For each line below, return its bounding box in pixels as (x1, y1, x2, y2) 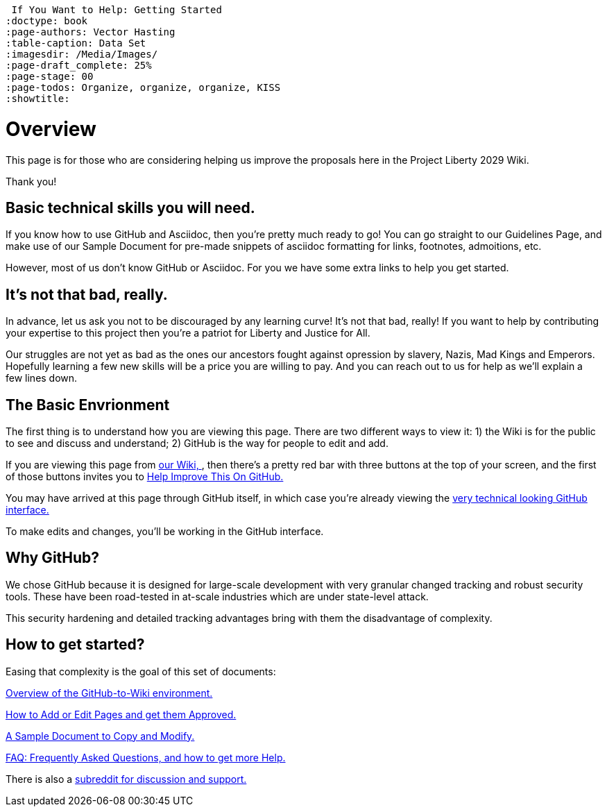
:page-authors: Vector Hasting (6, 26, 176, 37)
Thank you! (6, 175, 57, 187)
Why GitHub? (6, 549, 100, 567)
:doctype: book (6, 15, 88, 26)
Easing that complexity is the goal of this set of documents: (6, 665, 276, 677)
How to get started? (6, 636, 145, 654)
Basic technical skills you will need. (6, 198, 255, 217)
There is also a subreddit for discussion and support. (6, 772, 247, 785)
